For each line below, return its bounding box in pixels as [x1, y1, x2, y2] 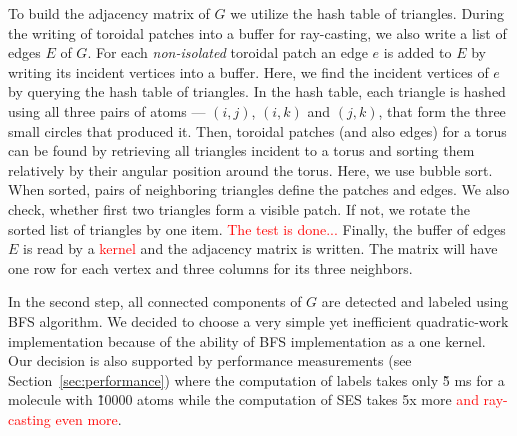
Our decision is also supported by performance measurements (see [8, 350, 412, 371]
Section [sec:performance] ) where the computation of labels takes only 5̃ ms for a [8, 369, 505, 390]
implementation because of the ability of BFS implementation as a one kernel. [8, 330, 486, 351]
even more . [55, 408, 122, 429]
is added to [383, 42, 452, 63]
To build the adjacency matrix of [8, 3, 210, 23]
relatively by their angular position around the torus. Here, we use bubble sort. [8, 159, 493, 180]
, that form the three [378, 100, 506, 121]
